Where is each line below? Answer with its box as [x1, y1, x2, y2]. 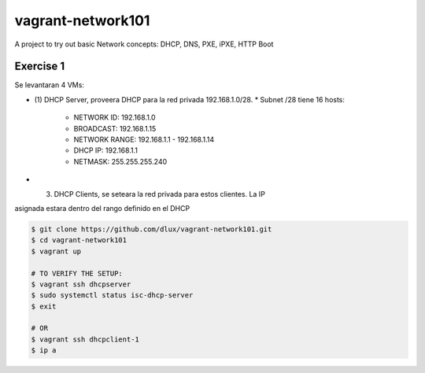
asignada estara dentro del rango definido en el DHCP [14, 203, 190, 212]
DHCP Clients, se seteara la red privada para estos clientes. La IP [54, 189, 265, 198]
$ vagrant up [31, 246, 82, 256]
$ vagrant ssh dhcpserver [31, 279, 131, 289]
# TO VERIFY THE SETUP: [31, 268, 124, 278]
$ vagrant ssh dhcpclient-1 [31, 334, 139, 344]
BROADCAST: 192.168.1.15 [73, 124, 157, 133]
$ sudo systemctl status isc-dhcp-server [31, 291, 194, 300]
